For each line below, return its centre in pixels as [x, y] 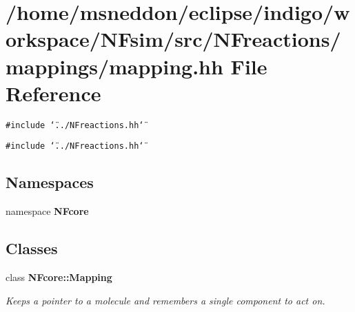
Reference [53, 93]
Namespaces [50, 182]
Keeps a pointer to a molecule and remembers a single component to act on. [165, 300]
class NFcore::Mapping [59, 277]
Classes [32, 248]
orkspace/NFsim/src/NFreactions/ [173, 39]
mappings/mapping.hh [114, 66]
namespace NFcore [47, 211]
